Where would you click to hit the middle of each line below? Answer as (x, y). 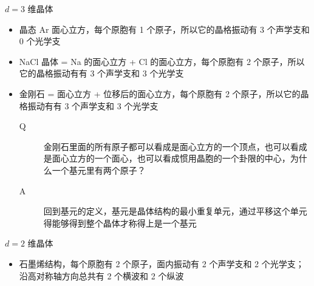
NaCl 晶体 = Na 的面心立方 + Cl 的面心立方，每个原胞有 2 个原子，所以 (162, 61)
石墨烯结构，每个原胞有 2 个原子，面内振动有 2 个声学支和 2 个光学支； (162, 263)
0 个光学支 (40, 41)
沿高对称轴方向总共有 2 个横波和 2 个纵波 (101, 275)
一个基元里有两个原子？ (99, 170)
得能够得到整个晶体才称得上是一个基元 (120, 223)
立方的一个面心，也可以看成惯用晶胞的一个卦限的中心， (179, 158)
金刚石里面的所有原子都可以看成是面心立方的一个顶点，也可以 (167, 146)
